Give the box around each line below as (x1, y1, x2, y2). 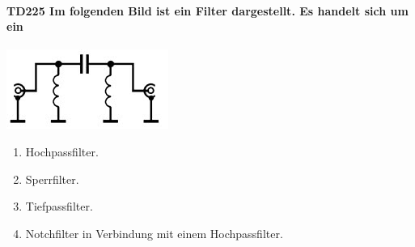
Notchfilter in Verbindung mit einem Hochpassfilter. (25, 224, 283, 241)
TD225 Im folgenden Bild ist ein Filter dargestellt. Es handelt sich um (6, 2, 409, 19)
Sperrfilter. (25, 170, 79, 187)
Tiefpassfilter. (25, 198, 93, 215)
